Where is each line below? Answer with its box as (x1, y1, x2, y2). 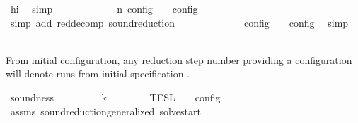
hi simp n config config (10, 1, 198, 15)
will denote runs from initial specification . (6, 66, 190, 81)
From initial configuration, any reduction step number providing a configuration (6, 52, 352, 67)
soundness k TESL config (10, 89, 221, 104)
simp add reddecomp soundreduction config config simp (10, 15, 349, 30)
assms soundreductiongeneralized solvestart (10, 103, 201, 118)
